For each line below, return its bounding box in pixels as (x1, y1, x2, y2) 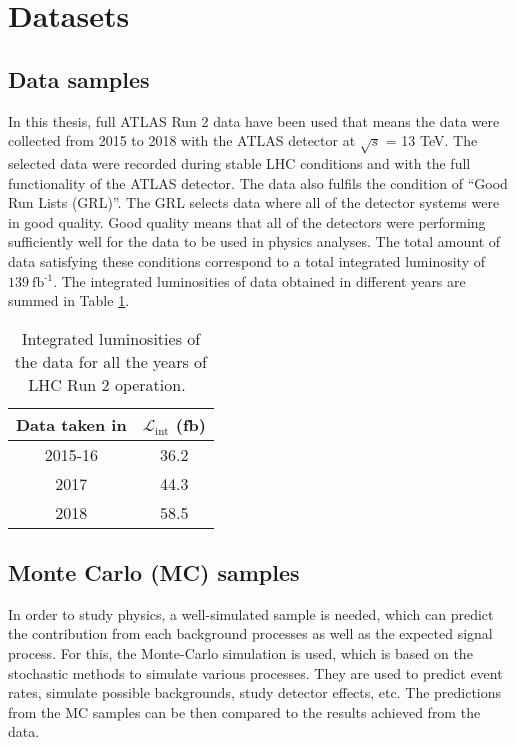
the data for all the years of (14, 349, 208, 373)
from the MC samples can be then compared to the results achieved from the (8, 701, 481, 722)
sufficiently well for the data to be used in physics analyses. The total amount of (8, 231, 501, 252)
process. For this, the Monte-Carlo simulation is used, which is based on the (8, 643, 473, 664)
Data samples (8, 63, 150, 94)
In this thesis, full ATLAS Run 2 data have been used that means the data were (8, 110, 500, 131)
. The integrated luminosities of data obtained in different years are (53, 270, 466, 291)
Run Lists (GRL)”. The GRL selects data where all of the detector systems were (8, 192, 500, 213)
